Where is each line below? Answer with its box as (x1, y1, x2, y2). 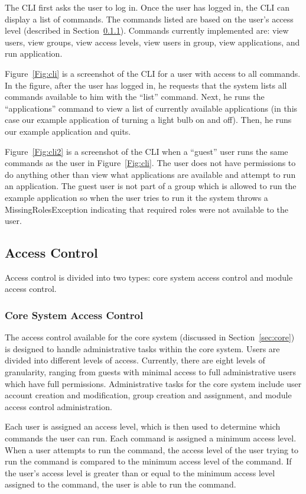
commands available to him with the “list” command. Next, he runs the (5, 90, 265, 103)
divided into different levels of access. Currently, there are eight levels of (5, 354, 265, 366)
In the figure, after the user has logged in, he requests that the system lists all (5, 79, 287, 91)
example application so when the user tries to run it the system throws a (5, 191, 268, 203)
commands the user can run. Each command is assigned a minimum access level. (5, 432, 297, 444)
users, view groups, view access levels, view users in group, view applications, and (5, 35, 300, 48)
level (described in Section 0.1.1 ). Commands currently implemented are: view (5, 24, 289, 37)
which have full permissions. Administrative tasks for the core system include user (5, 377, 302, 389)
